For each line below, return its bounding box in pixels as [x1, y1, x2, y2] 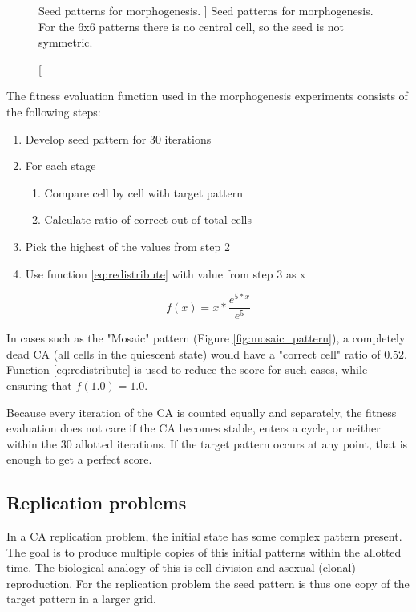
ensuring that [6, 376, 72, 393]
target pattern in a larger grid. [6, 590, 156, 607]
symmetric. [38, 34, 93, 51]
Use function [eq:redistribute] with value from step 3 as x [25, 265, 306, 282]
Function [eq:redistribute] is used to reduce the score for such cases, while [6, 361, 368, 378]
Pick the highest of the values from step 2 [25, 237, 230, 254]
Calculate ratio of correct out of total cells [44, 211, 252, 228]
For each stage [25, 157, 96, 174]
